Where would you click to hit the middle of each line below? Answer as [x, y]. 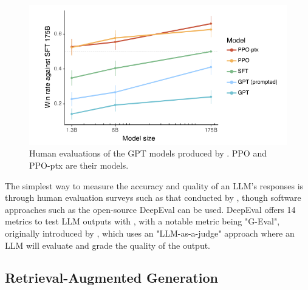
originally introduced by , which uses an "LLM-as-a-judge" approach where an [150, 233]
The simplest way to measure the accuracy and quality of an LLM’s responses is [154, 185]
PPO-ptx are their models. [79, 165]
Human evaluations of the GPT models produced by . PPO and [148, 153]
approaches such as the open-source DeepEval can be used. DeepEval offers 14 [150, 209]
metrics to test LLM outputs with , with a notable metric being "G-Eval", [142, 221]
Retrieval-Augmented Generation [111, 278]
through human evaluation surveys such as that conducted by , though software [153, 197]
